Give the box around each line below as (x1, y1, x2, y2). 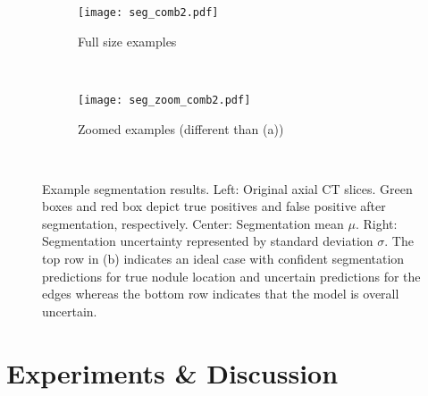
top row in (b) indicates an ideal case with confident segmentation (42, 249, 405, 268)
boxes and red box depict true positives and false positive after (42, 197, 386, 215)
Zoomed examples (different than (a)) (78, 119, 284, 138)
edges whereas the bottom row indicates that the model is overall (42, 284, 399, 303)
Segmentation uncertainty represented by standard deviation (42, 232, 373, 250)
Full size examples (78, 31, 177, 50)
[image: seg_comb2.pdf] (78, 6, 219, 19)
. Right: (355, 214, 398, 232)
